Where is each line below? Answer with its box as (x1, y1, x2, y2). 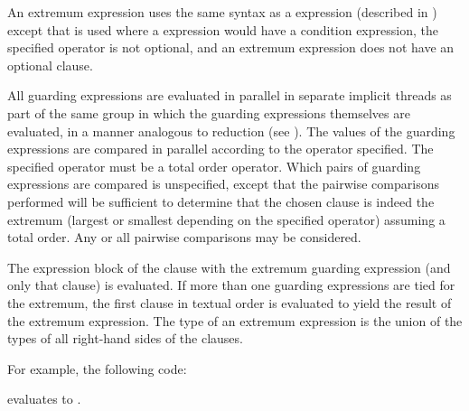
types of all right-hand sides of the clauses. (7, 329, 243, 348)
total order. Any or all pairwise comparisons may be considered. (7, 228, 361, 247)
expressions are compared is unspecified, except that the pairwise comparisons (7, 174, 439, 193)
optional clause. (7, 55, 93, 74)
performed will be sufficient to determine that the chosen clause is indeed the (7, 191, 435, 210)
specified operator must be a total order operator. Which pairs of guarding (7, 156, 421, 175)
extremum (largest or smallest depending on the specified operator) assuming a (7, 210, 446, 229)
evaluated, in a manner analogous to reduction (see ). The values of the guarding (7, 121, 455, 140)
